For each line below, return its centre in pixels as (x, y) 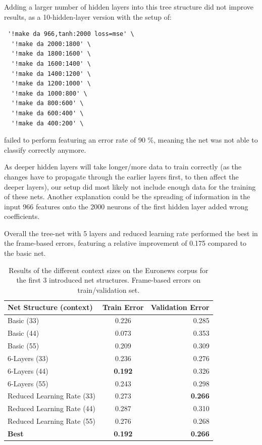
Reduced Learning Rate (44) (52, 408)
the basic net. (25, 253)
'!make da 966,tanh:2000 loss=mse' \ (71, 34)
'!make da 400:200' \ (47, 123)
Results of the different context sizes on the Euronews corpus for (109, 270)
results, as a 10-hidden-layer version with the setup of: (88, 16)
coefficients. (22, 216)
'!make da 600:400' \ (47, 113)
